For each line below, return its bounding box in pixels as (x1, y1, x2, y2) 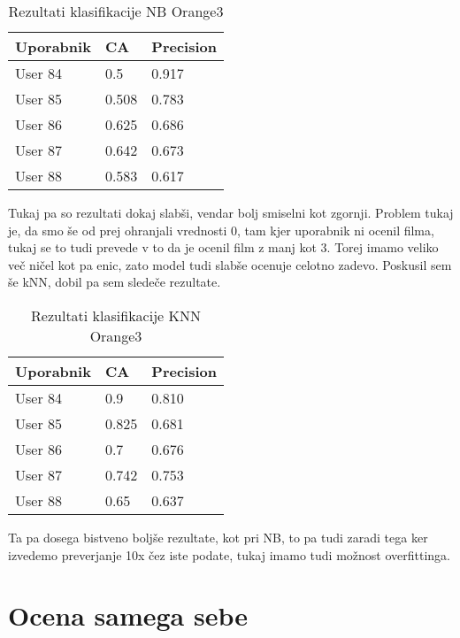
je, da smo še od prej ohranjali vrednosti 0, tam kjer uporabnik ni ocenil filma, (8, 220, 434, 239)
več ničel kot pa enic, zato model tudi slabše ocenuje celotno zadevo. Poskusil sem (8, 255, 452, 273)
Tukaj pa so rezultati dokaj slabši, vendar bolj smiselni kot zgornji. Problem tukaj (8, 204, 454, 221)
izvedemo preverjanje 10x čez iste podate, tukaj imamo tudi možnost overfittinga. (8, 545, 450, 564)
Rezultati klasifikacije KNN (31, 304, 201, 326)
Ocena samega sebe (8, 597, 248, 634)
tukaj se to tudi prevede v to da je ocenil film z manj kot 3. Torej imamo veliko (8, 238, 439, 257)
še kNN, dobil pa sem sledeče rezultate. (8, 273, 221, 291)
